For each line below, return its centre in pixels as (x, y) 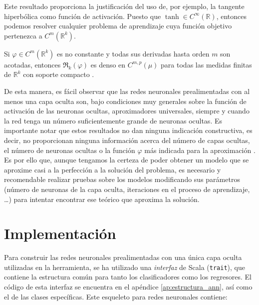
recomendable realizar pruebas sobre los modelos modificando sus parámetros (122, 179)
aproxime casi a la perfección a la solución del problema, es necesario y (113, 169)
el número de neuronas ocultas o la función (70, 150)
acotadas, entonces (32, 64)
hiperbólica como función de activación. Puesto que (83, 16)
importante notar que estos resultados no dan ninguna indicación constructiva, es (128, 130)
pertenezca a (23, 35)
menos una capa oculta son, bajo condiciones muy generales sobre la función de (125, 101)
